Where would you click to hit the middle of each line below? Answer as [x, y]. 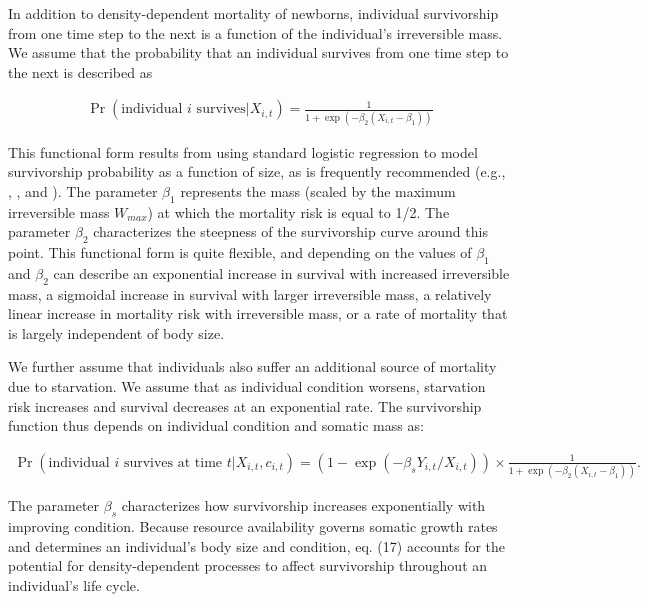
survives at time [173, 462]
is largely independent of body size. [116, 332]
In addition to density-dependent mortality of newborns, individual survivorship [253, 13]
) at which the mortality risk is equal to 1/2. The [298, 211]
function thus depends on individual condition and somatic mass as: [216, 425]
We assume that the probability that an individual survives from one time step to [258, 52]
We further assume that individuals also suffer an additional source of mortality [252, 366]
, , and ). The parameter [83, 190]
